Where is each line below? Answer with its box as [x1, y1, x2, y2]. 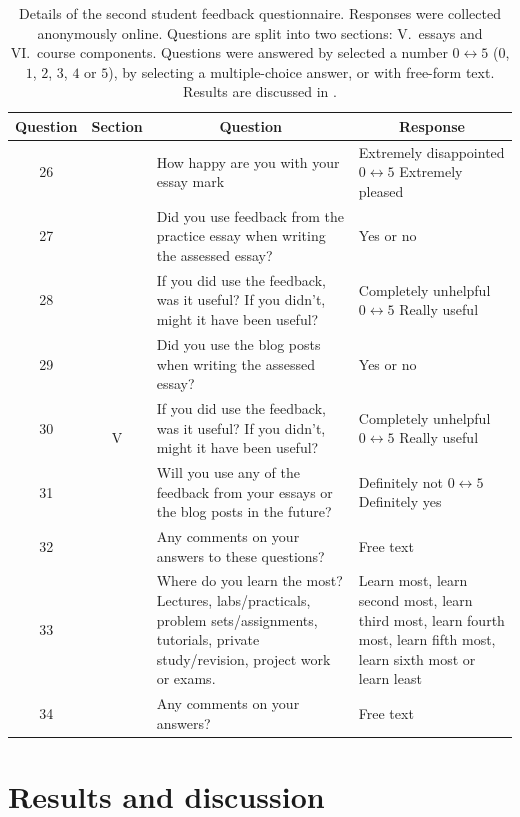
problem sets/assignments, [156, 609, 318, 630]
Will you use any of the [156, 461, 300, 482]
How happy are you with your [156, 151, 340, 172]
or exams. [156, 668, 216, 689]
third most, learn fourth [358, 609, 505, 630]
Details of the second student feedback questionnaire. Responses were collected [18, 3, 501, 23]
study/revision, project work [156, 648, 331, 669]
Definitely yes [358, 491, 442, 512]
